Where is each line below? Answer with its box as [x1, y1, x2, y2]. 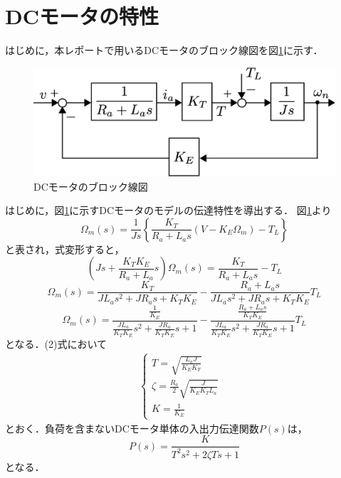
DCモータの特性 [5, 1, 159, 31]
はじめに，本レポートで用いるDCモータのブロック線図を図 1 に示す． [5, 43, 323, 58]
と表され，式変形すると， [5, 241, 125, 256]
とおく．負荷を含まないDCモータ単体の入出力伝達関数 [5, 420, 259, 435]
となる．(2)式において [5, 336, 107, 351]
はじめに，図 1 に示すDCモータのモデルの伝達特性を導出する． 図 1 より [5, 203, 332, 218]
